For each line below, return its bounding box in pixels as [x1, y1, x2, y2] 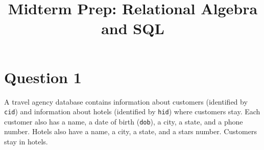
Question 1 [4, 66, 82, 87]
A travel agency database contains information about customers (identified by [4, 96, 248, 107]
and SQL [101, 18, 164, 39]
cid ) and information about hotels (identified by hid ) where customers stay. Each [4, 106, 260, 117]
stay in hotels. [4, 136, 48, 146]
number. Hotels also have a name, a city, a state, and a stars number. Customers [4, 126, 257, 137]
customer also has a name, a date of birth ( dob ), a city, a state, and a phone [4, 116, 243, 127]
